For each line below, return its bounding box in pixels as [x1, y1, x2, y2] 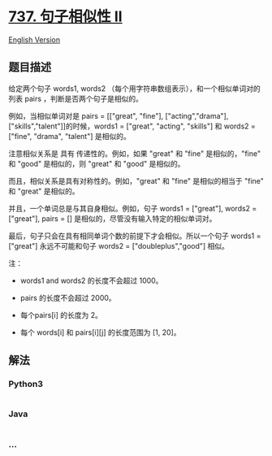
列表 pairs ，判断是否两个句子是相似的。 [8, 93, 144, 103]
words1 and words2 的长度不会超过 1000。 [19, 276, 163, 285]
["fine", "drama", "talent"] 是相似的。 [8, 131, 132, 141]
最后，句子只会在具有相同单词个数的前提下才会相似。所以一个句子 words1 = [8, 231, 261, 241]
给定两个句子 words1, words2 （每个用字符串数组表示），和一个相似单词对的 [8, 83, 261, 93]
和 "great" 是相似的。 [8, 186, 80, 196]
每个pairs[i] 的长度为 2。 [19, 310, 103, 319]
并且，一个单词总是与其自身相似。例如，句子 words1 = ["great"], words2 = [8, 203, 257, 213]
